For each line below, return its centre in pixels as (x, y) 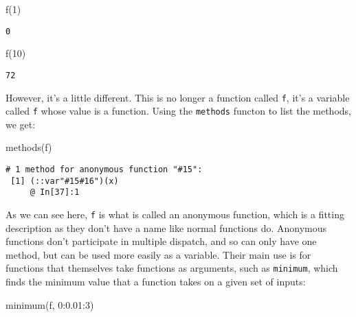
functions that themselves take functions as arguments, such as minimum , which (172, 268)
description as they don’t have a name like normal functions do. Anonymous (166, 227)
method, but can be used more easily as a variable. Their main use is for (158, 254)
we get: (21, 124)
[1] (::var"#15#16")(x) (65, 181)
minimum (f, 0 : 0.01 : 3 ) (50, 304)
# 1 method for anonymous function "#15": (104, 169)
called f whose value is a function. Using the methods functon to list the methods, (178, 111)
